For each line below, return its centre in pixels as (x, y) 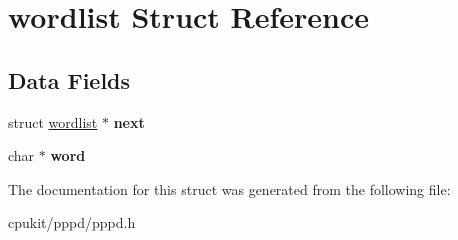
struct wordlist (53, 121)
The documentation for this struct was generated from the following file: (229, 188)
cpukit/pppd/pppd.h (72, 222)
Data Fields (69, 79)
